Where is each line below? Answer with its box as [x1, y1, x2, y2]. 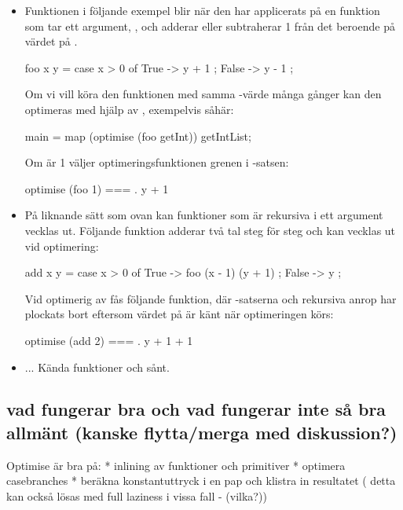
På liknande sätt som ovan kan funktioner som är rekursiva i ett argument [24, 207, 383, 223]
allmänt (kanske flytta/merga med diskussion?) [6, 420, 398, 444]
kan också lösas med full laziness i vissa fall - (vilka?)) [6, 487, 267, 504]
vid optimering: [24, 237, 99, 254]
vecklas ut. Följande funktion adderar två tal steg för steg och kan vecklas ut [24, 222, 396, 238]
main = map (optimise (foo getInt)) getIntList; [24, 127, 251, 144]
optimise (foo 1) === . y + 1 [24, 180, 169, 196]
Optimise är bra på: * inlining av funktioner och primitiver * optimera [6, 457, 346, 473]
